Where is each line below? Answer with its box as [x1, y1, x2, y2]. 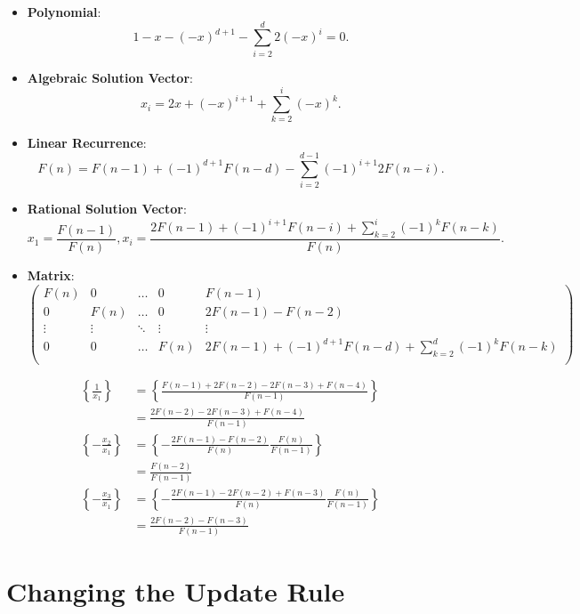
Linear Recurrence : [27, 133, 147, 152]
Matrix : [27, 266, 75, 285]
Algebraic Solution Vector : [27, 68, 193, 86]
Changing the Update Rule [6, 573, 345, 610]
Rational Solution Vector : [27, 199, 187, 218]
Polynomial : [27, 3, 101, 20]
